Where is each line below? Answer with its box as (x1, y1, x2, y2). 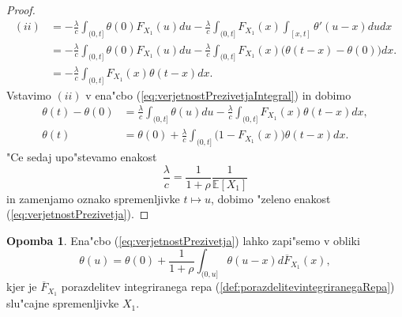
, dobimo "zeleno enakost (211, 190, 331, 206)
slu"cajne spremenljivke (6, 295, 119, 311)
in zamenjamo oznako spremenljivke (6, 190, 180, 206)
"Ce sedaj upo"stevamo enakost (6, 148, 157, 164)
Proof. (6, 2, 36, 17)
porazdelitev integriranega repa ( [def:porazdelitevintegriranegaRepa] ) (61, 278, 395, 295)
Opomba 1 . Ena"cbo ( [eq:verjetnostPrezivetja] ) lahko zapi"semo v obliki (6, 232, 360, 248)
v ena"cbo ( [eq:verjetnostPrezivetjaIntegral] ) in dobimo (85, 86, 351, 103)
